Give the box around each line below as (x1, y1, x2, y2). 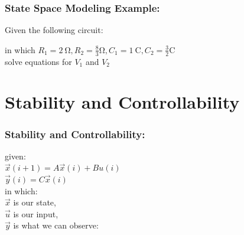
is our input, (13, 207, 58, 220)
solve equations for (5, 55, 72, 67)
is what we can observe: (13, 219, 99, 231)
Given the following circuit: (5, 24, 103, 36)
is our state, (13, 196, 56, 208)
